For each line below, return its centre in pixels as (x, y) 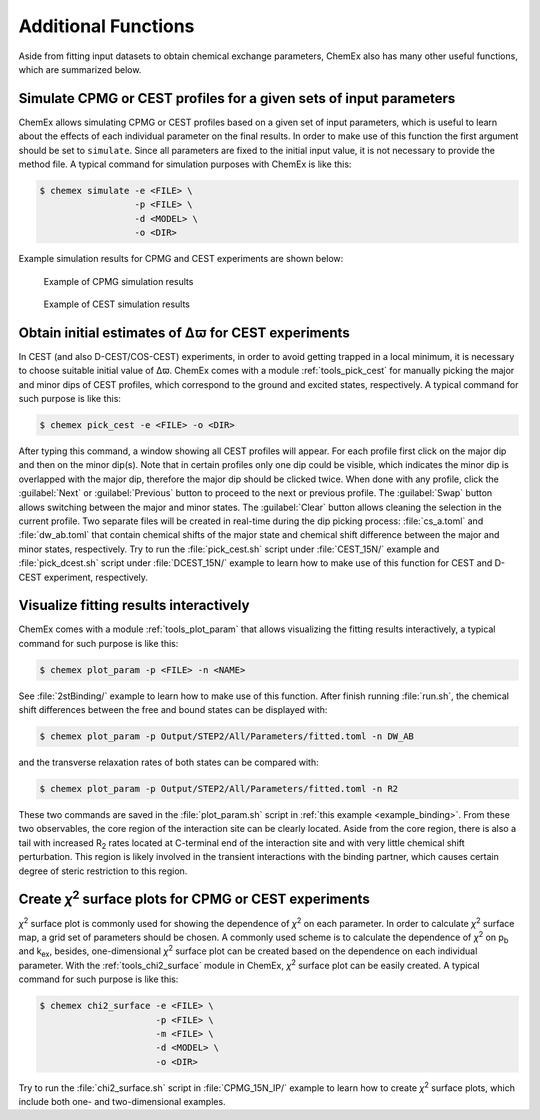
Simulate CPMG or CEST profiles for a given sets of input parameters (237, 98)
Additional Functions (106, 26)
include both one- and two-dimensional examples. (122, 1102)
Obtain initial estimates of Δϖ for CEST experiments (184, 332)
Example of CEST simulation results (116, 304)
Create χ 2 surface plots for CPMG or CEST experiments (194, 898)
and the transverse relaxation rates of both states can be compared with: (168, 762)
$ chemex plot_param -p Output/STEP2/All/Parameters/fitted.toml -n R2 (219, 789)
